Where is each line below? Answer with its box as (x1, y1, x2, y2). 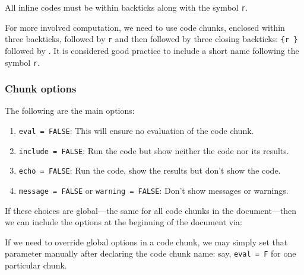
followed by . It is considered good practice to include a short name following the (5, 44, 299, 56)
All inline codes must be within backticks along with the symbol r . (5, 1, 248, 13)
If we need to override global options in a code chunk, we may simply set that (5, 235, 288, 248)
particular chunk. (5, 259, 67, 271)
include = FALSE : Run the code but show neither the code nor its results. (18, 144, 289, 156)
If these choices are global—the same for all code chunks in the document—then (5, 204, 297, 216)
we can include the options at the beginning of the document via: (5, 216, 242, 228)
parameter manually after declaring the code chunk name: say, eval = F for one (5, 247, 296, 260)
